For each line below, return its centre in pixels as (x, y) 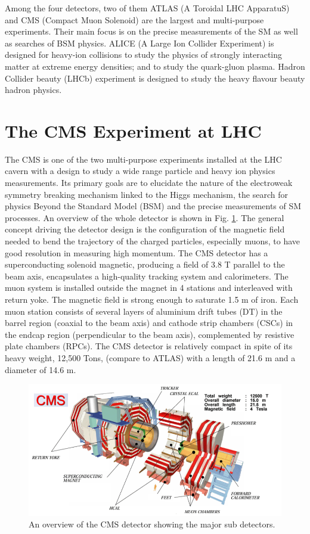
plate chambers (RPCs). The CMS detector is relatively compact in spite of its (149, 346)
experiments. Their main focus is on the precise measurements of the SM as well (151, 31)
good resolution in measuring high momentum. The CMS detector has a (137, 252)
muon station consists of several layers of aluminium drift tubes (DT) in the (144, 311)
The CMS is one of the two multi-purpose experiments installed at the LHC (143, 159)
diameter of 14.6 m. (41, 369)
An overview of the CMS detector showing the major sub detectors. (152, 524)
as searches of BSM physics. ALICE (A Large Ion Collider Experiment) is (139, 43)
